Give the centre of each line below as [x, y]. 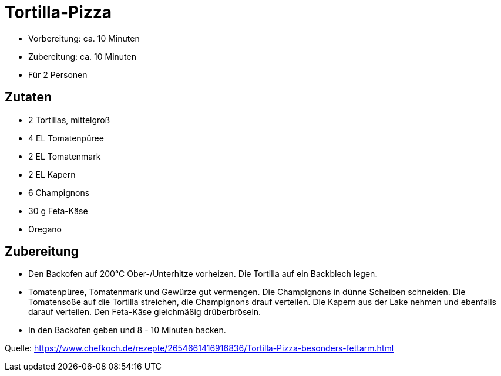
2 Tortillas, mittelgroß [69, 120]
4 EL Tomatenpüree [66, 138]
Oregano [45, 229]
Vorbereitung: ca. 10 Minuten [84, 38]
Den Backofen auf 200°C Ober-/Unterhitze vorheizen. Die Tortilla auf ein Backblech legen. [203, 274]
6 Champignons [59, 192]
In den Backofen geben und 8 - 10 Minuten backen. [127, 330]
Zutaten [28, 97]
